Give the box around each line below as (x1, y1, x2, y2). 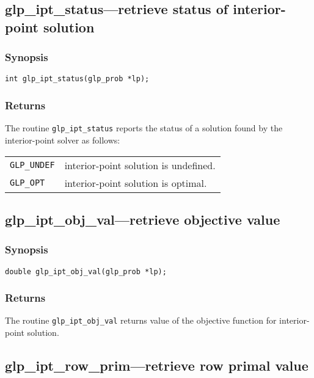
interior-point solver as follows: (5, 133, 120, 146)
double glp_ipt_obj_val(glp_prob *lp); (5, 267, 167, 276)
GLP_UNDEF (10, 160, 55, 170)
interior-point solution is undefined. (64, 158, 216, 172)
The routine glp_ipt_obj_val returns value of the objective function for (5, 314, 277, 327)
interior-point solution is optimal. (64, 175, 207, 190)
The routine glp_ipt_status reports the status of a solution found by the (5, 122, 283, 134)
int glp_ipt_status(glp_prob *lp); (5, 75, 150, 84)
